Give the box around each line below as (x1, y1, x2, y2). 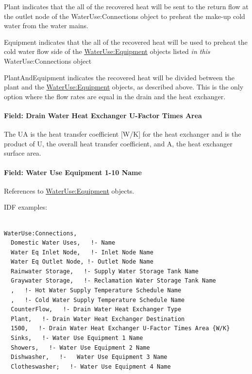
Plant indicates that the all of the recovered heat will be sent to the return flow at (4, 1, 249, 11)
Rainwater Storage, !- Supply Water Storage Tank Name (11, 267, 199, 275)
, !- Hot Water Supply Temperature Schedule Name (11, 287, 182, 294)
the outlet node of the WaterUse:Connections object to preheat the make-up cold (4, 11, 245, 21)
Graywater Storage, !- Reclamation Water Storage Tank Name (11, 277, 216, 285)
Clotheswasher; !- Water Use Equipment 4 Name (11, 363, 171, 370)
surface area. (4, 148, 41, 158)
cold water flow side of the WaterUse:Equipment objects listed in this (4, 46, 210, 56)
